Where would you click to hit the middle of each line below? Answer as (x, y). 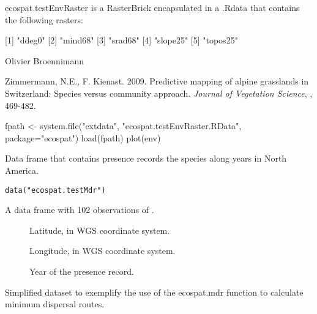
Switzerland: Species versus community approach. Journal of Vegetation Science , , (159, 93)
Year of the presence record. (82, 271)
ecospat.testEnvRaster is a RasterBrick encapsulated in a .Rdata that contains (152, 7)
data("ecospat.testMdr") (55, 190)
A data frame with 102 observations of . (80, 210)
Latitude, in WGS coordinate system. (100, 230)
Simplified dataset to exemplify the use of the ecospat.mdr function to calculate (154, 292)
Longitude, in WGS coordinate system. (103, 251)
